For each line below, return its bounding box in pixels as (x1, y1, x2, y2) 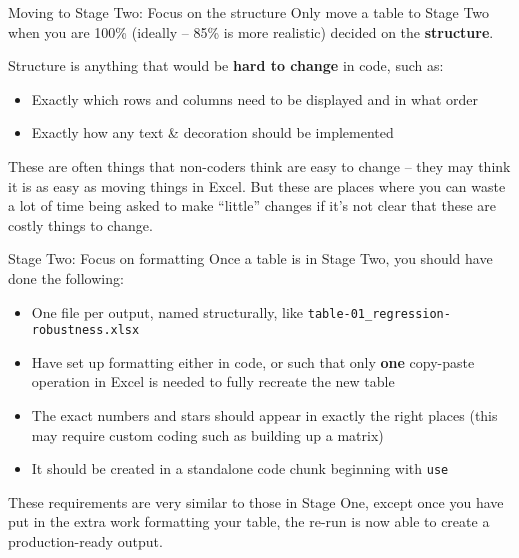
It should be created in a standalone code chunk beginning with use (31, 458, 449, 479)
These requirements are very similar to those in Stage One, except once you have (8, 491, 504, 512)
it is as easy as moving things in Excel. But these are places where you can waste (8, 175, 506, 196)
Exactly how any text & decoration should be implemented (31, 122, 394, 143)
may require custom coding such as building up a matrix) (31, 424, 384, 445)
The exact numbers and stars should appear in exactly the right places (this (31, 405, 498, 426)
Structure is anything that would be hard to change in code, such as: (8, 55, 444, 76)
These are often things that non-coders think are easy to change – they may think (8, 155, 511, 176)
